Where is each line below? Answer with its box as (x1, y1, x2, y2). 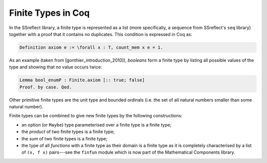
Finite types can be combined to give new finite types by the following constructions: (9, 113, 182, 119)
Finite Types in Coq (9, 7, 90, 18)
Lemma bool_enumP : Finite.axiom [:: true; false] (19, 77, 145, 83)
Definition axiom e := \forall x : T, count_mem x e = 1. (19, 44, 163, 50)
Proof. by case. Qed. (19, 84, 72, 90)
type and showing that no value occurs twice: (9, 64, 102, 70)
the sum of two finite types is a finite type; (21, 135, 108, 141)
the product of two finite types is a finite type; (21, 129, 115, 135)
